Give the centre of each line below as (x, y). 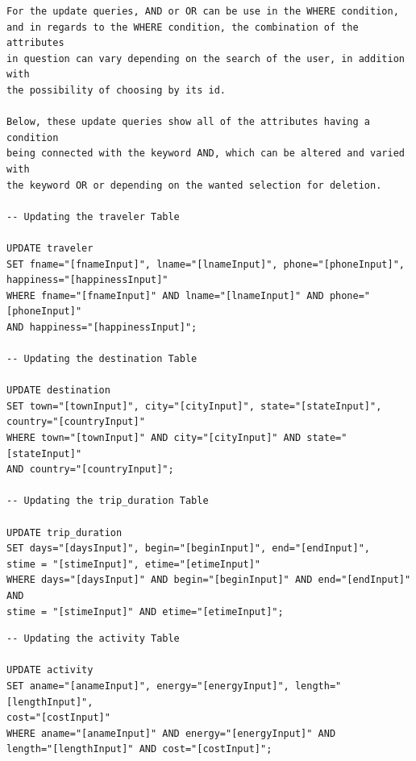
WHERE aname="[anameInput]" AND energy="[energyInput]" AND (171, 733)
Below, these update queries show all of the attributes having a (189, 122)
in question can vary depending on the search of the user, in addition (206, 58)
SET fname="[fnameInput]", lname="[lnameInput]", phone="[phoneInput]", (206, 264)
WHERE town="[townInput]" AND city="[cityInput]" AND (154, 438)
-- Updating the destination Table (102, 359)
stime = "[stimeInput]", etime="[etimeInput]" (133, 564)
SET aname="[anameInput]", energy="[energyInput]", (148, 686)
